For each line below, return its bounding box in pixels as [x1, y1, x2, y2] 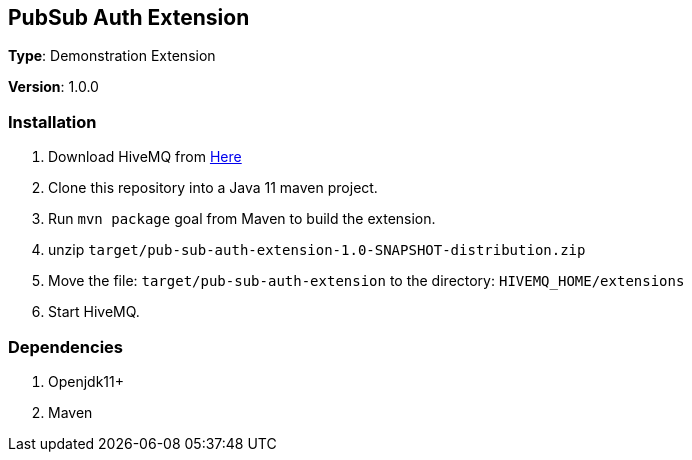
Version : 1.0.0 [8, 78, 99, 96]
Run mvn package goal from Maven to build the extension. [48, 210, 436, 228]
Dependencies [8, 336, 124, 357]
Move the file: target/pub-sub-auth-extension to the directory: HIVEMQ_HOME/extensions [48, 272, 685, 290]
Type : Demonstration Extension [8, 47, 216, 65]
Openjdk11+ [48, 372, 125, 390]
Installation [8, 111, 97, 132]
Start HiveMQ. [48, 303, 140, 321]
